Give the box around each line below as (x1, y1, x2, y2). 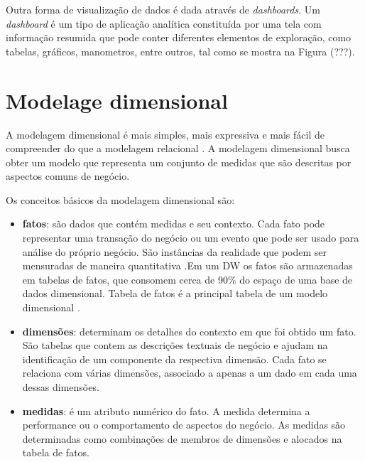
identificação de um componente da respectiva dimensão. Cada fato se (22, 351, 327, 366)
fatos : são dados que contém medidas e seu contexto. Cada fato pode (22, 216, 325, 231)
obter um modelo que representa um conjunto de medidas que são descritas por (6, 154, 352, 169)
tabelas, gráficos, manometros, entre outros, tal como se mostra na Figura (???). (6, 43, 355, 58)
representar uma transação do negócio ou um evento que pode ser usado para (22, 230, 359, 245)
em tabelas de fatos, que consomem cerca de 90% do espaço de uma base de (22, 272, 353, 286)
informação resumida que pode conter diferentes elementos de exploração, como (6, 30, 352, 45)
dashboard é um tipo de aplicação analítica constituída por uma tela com (6, 16, 322, 31)
